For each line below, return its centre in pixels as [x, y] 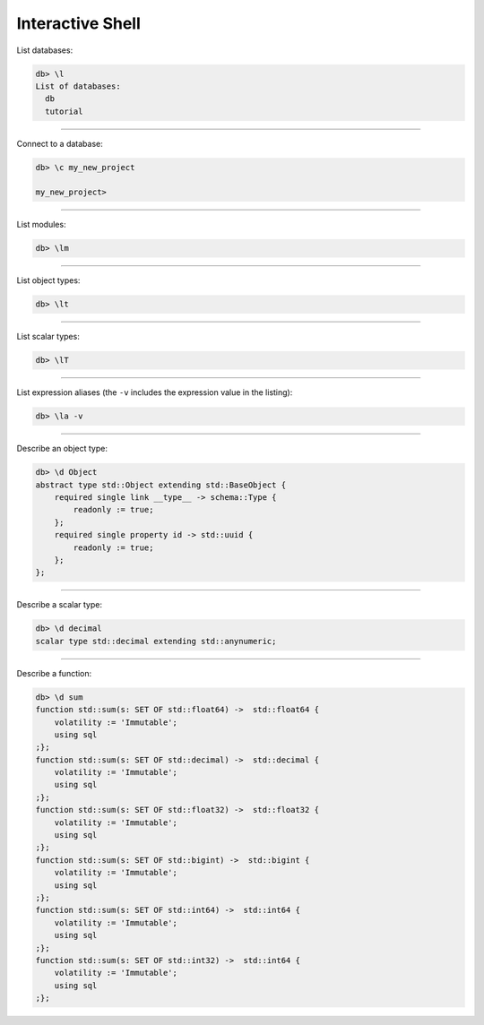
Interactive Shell [78, 23]
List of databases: [78, 86]
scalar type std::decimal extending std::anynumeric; [156, 641]
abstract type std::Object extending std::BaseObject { [161, 485]
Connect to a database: [60, 143]
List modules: [41, 225]
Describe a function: [54, 673]
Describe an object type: [62, 449]
